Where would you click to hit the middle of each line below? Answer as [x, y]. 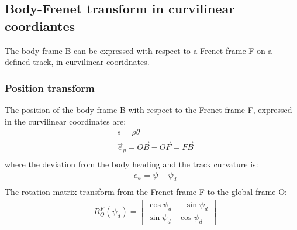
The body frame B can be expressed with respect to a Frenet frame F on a [139, 50]
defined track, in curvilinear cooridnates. [77, 62]
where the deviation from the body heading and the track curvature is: [132, 164]
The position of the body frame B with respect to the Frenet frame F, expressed [148, 109]
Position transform [50, 87]
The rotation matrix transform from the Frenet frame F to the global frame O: [146, 192]
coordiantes [40, 25]
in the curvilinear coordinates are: [65, 121]
